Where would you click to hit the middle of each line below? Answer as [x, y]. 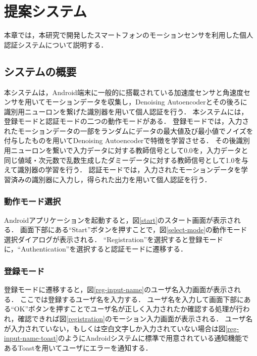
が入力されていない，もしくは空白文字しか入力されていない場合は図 [115, 328]
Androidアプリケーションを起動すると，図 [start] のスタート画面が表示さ [119, 220]
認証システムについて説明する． [56, 44]
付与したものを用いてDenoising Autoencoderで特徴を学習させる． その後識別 [127, 140]
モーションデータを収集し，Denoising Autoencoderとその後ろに [146, 102]
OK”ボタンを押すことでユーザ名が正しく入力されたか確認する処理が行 [128, 309]
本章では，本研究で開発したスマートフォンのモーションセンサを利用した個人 [129, 35]
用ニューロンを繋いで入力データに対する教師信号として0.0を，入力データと [126, 150]
